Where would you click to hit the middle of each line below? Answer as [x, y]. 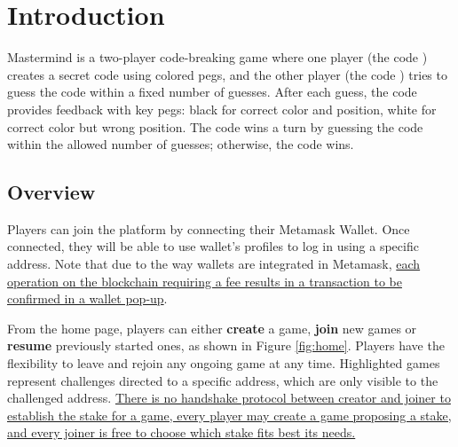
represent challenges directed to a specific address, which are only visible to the [223, 380]
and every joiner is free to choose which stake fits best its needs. [182, 432]
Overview [51, 192]
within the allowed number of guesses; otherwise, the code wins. [181, 144]
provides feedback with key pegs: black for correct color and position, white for [222, 109]
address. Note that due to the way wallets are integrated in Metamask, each [214, 264]
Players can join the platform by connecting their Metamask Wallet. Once [209, 228]
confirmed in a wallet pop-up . [87, 298]
